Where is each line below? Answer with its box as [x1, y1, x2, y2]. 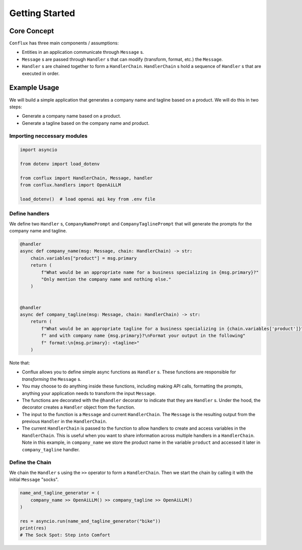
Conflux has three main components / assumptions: [9, 40, 119, 46]
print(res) [20, 525, 47, 531]
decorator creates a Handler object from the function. [22, 404, 135, 410]
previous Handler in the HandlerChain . [22, 418, 107, 425]
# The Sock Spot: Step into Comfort [20, 532, 111, 538]
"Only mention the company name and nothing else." [41, 277, 172, 282]
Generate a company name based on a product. [22, 113, 121, 119]
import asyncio [20, 147, 57, 153]
